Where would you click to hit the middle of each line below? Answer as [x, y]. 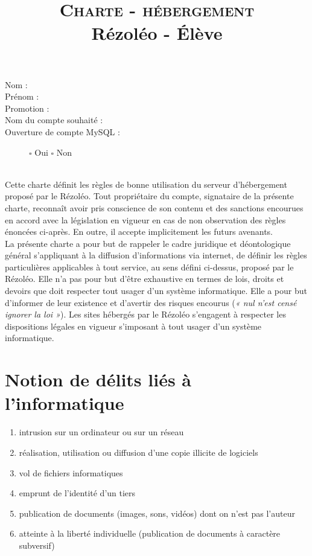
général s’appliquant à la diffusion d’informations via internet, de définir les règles [156, 255]
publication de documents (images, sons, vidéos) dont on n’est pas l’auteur [157, 513]
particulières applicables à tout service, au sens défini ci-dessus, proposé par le [149, 267]
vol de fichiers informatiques [71, 472]
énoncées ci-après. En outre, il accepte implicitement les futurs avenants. [139, 232]
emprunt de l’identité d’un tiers [77, 493]
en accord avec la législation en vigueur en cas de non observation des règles [145, 219]
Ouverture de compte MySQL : [62, 131]
